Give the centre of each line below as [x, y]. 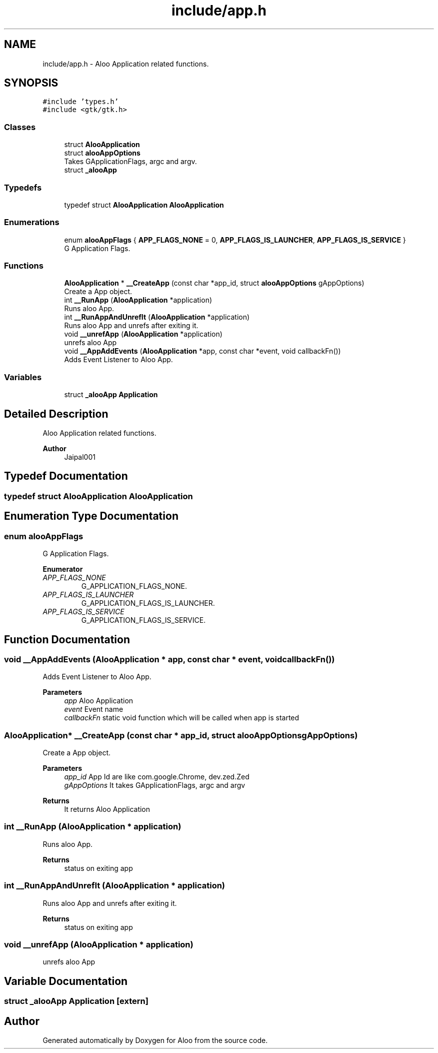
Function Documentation [67, 639]
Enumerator [63, 569]
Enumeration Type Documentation [91, 516]
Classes [20, 127]
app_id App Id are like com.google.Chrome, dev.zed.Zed [157, 777]
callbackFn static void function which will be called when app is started [182, 718]
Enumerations [32, 222]
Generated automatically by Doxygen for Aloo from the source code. [155, 1040]
